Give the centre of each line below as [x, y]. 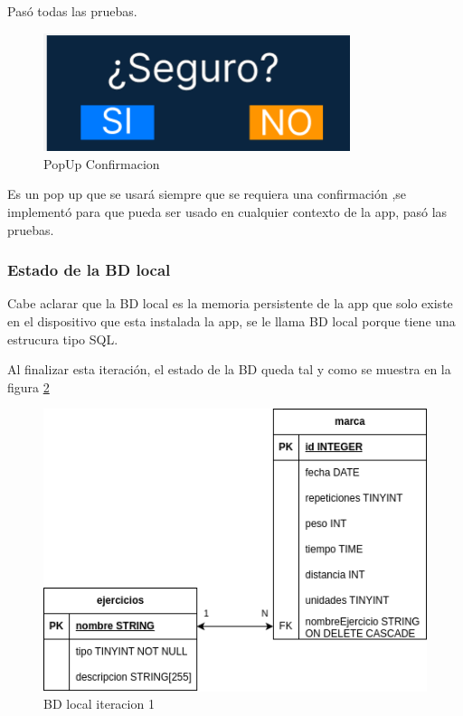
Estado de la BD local [89, 270]
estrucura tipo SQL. [63, 339]
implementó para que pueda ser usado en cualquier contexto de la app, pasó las [227, 212]
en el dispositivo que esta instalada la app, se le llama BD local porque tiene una [231, 321]
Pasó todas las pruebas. [72, 11]
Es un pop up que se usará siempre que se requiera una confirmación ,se [207, 194]
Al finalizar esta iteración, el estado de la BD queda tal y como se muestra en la [229, 369]
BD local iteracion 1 [99, 704]
